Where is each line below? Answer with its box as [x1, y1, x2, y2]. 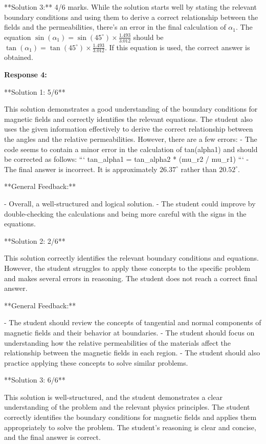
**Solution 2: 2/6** [4, 235, 65, 246]
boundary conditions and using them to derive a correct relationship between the [4, 11, 258, 22]
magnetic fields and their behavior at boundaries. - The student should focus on [4, 327, 255, 337]
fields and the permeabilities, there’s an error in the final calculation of [4, 22, 226, 32]
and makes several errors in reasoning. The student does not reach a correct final [4, 272, 258, 283]
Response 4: [4, 69, 47, 80]
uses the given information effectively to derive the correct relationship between [4, 123, 253, 134]
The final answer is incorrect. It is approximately [4, 163, 158, 174]
